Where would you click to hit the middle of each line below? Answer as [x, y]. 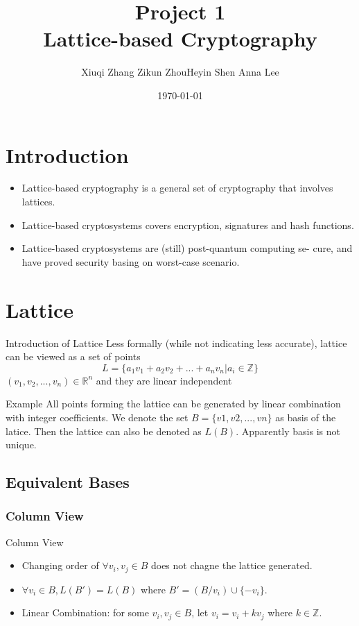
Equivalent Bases [68, 482]
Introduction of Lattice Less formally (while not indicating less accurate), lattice [176, 342]
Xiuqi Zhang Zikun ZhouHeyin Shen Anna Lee [180, 72]
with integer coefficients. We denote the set [97, 417]
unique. [21, 445]
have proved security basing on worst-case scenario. [131, 261]
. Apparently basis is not [288, 431]
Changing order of [60, 565]
